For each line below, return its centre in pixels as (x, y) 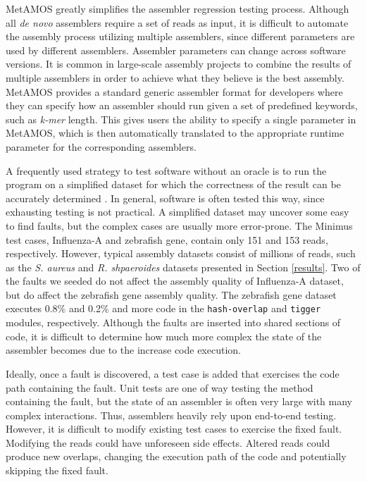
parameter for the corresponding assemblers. (101, 146)
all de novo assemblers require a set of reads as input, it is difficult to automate (177, 22)
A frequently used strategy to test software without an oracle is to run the (166, 170)
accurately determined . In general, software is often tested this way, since (165, 198)
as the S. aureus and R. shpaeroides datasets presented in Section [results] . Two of (183, 267)
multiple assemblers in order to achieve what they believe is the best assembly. (175, 77)
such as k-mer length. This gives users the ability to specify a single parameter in (181, 119)
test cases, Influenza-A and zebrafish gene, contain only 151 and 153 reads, (167, 239)
